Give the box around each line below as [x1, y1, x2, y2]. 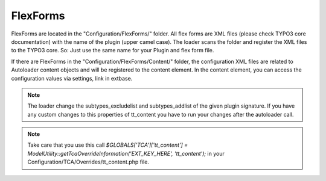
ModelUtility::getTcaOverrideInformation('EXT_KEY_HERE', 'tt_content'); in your [27, 150, 225, 157]
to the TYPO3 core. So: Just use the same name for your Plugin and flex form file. [11, 47, 214, 54]
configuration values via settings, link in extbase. [11, 75, 133, 82]
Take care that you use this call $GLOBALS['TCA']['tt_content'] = [27, 141, 188, 149]
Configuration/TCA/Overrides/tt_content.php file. [27, 158, 149, 165]
